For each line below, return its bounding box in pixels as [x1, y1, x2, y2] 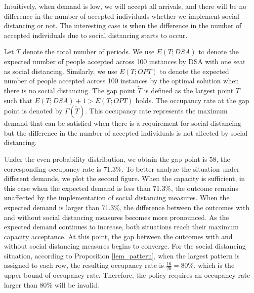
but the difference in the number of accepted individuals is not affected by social [4, 127, 248, 138]
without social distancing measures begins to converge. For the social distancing [4, 241, 246, 251]
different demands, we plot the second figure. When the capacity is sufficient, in [4, 173, 245, 183]
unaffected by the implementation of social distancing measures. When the [4, 192, 230, 203]
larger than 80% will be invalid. [4, 279, 99, 290]
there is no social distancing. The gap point [4, 85, 135, 95]
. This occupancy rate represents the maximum [85, 106, 228, 116]
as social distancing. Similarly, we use [4, 66, 118, 76]
